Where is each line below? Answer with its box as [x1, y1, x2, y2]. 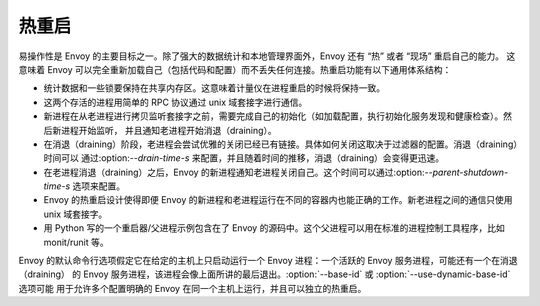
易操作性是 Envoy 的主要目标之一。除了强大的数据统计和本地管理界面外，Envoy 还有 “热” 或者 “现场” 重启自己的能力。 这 [18, 50, 516, 62]
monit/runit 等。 [43, 236, 109, 248]
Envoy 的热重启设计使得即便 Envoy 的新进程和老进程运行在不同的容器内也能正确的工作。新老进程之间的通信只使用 [43, 194, 513, 206]
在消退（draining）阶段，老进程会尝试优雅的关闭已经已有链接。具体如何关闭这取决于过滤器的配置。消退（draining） [43, 138, 519, 150]
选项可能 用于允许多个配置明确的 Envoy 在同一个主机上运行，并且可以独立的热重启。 [18, 282, 367, 294]
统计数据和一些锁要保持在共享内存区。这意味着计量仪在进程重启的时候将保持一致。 [43, 82, 385, 94]
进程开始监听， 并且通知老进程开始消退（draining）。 [60, 124, 277, 136]
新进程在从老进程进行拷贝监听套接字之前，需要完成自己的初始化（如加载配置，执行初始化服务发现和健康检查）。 [43, 110, 504, 122]
